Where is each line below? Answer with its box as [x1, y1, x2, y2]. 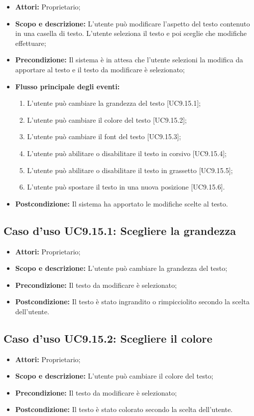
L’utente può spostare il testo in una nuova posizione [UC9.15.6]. [27, 182, 225, 192]
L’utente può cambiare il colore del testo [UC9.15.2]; [27, 114, 187, 125]
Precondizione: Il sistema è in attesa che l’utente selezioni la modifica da [15, 54, 243, 65]
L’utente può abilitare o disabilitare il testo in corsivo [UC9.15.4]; [27, 148, 227, 158]
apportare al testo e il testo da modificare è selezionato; [15, 64, 185, 74]
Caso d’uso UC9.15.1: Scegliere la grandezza [3, 222, 236, 238]
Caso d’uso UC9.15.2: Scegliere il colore [3, 330, 213, 346]
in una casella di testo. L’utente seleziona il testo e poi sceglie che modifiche [15, 28, 247, 38]
